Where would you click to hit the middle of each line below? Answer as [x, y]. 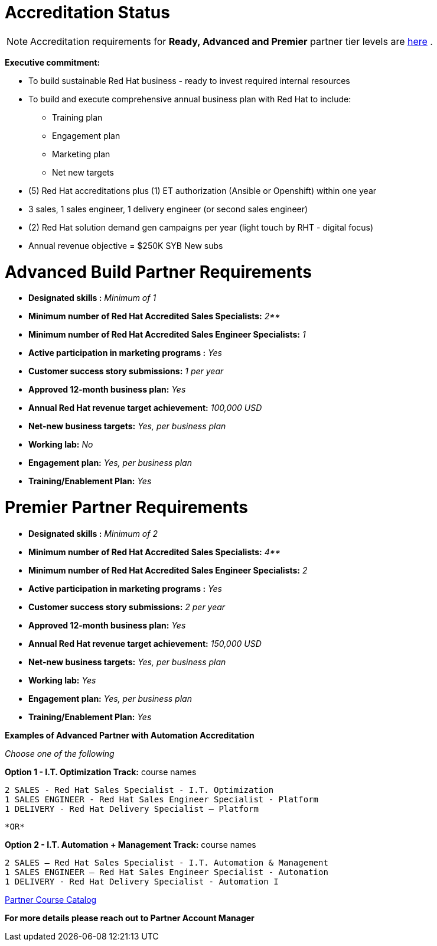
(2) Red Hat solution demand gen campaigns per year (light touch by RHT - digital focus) [201, 227]
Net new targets [83, 172]
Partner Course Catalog [51, 899]
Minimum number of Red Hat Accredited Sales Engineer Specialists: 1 [167, 335]
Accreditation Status [87, 12]
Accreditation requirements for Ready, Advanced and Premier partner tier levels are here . [231, 41]
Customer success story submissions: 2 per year [127, 607]
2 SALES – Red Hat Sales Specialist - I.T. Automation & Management [167, 862]
